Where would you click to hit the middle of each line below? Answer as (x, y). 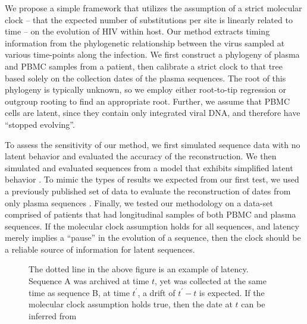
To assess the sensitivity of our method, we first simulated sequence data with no (153, 144)
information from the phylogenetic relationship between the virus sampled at (145, 43)
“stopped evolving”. (40, 124)
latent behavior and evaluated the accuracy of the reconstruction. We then (141, 156)
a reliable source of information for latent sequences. (100, 249)
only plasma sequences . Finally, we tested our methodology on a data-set (139, 202)
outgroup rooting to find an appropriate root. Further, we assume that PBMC (148, 101)
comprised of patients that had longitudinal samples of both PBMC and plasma (151, 214)
